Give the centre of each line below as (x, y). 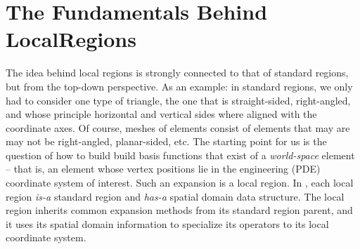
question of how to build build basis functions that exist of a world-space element (180, 155)
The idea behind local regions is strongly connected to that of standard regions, (177, 73)
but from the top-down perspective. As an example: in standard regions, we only (179, 86)
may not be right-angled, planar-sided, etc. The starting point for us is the (166, 141)
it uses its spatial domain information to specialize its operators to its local (167, 223)
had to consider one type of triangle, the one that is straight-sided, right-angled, (178, 100)
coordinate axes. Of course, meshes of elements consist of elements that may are (178, 127)
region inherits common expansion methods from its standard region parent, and (179, 210)
